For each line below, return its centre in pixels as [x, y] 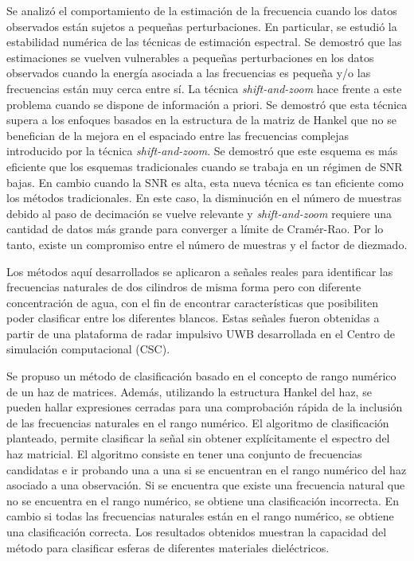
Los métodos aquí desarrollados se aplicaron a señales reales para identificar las [200, 271]
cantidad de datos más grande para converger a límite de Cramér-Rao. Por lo [195, 229]
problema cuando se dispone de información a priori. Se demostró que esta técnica [207, 104]
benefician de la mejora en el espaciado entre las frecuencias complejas [178, 135]
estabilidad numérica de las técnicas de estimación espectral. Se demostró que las [204, 42]
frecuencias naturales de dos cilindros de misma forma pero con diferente [184, 287]
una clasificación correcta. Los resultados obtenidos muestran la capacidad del [197, 532]
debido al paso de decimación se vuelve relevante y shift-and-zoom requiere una [199, 213]
